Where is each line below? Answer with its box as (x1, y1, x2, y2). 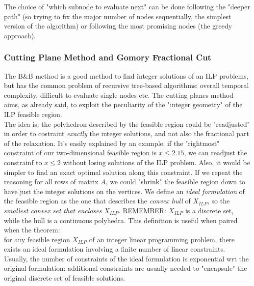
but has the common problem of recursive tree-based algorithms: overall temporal (4, 80, 249, 90)
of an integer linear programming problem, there (89, 234, 235, 244)
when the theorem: (4, 225, 60, 235)
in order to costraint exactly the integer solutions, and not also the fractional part (4, 128, 249, 139)
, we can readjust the (184, 147, 247, 158)
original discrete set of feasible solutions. (4, 273, 126, 283)
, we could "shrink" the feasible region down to (105, 176, 246, 187)
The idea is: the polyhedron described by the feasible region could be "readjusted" (4, 118, 250, 129)
